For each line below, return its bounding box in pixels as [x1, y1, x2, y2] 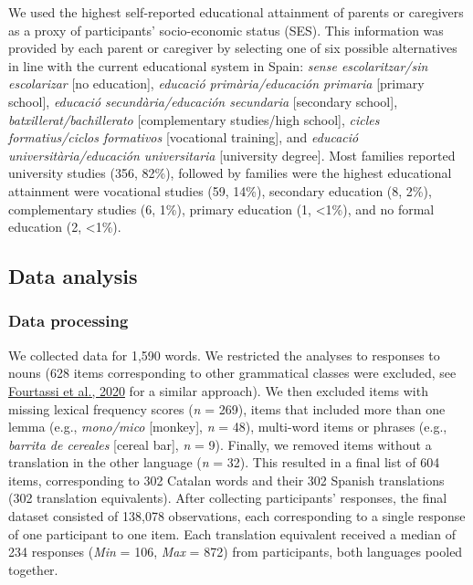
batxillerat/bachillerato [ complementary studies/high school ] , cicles [8, 110, 380, 129]
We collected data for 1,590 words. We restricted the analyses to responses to [8, 345, 440, 364]
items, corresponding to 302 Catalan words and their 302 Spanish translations [8, 470, 445, 489]
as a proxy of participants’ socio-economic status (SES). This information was [8, 20, 444, 39]
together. [8, 559, 58, 579]
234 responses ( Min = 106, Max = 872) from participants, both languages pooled [8, 542, 463, 561]
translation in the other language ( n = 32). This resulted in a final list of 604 [8, 453, 440, 472]
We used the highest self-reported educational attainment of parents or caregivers [8, 3, 464, 21]
